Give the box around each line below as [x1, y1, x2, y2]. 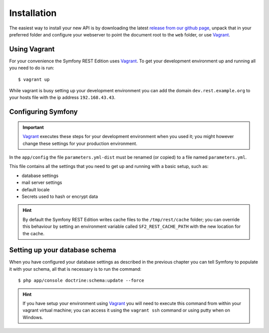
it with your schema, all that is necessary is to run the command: [9, 266, 141, 272]
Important [22, 124, 44, 130]
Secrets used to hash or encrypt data [21, 193, 98, 199]
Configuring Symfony [9, 108, 78, 116]
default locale [21, 186, 50, 192]
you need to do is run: [9, 65, 54, 71]
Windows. [22, 314, 43, 320]
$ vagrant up [18, 76, 50, 82]
